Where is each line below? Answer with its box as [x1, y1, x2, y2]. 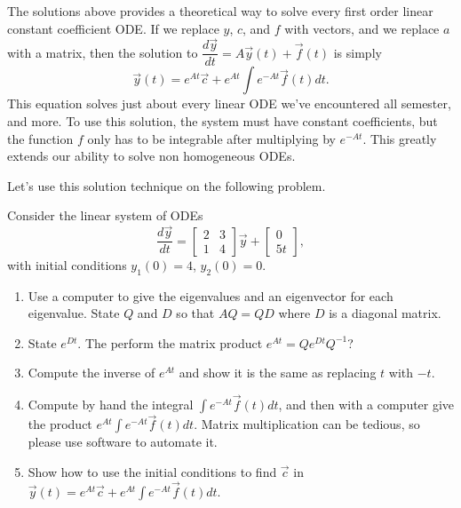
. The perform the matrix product [77, 333, 263, 352]
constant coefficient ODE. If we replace [7, 19, 219, 37]
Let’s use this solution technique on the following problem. [7, 176, 326, 194]
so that [176, 304, 215, 322]
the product [28, 415, 92, 433]
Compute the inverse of [28, 363, 155, 382]
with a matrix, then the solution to [7, 43, 198, 61]
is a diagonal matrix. [329, 304, 441, 322]
